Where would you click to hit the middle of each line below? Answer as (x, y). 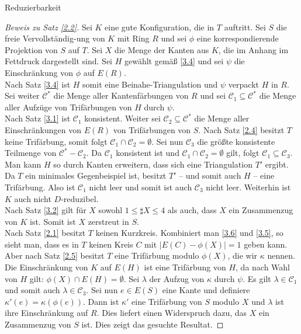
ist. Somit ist (53, 221)
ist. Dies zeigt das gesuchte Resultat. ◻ (153, 324)
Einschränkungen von (43, 129)
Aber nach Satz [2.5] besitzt (55, 255)
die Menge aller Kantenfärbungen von (121, 95)
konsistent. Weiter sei (122, 118)
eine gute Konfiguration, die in (160, 27)
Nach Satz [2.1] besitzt (45, 233)
